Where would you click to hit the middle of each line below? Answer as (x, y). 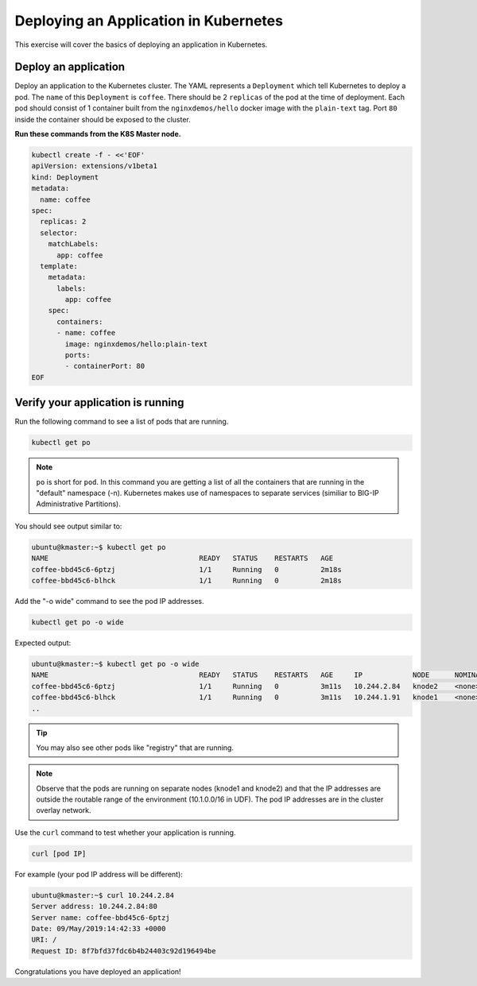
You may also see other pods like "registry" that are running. (135, 748)
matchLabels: (74, 244)
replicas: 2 (63, 222)
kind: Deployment (65, 177)
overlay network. (64, 810)
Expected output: (43, 643)
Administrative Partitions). (78, 504)
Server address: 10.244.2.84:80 (95, 907)
